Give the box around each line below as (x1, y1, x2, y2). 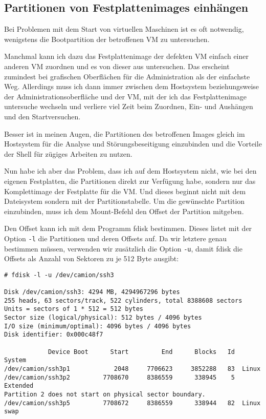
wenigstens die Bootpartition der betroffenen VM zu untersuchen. (4, 33, 210, 44)
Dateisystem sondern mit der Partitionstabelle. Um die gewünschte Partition (4, 196, 245, 206)
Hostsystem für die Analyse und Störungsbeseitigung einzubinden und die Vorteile (4, 138, 262, 149)
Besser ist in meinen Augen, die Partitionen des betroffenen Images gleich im (4, 128, 245, 139)
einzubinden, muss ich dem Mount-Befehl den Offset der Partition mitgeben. (4, 205, 244, 216)
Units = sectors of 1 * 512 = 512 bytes (4, 305, 144, 313)
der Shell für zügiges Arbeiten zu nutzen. (4, 148, 132, 159)
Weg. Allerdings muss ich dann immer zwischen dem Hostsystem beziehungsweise (4, 81, 259, 92)
